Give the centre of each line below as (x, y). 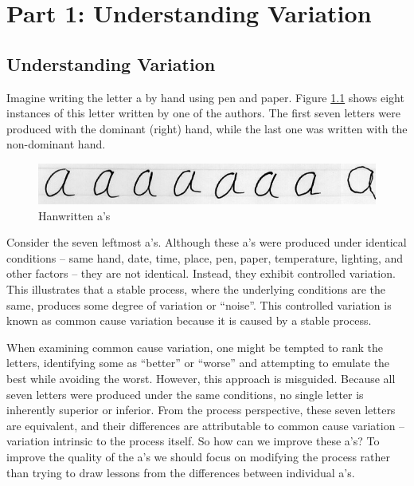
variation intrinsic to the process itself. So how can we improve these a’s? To (193, 441)
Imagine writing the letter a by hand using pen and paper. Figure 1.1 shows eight (205, 97)
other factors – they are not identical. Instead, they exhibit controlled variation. (201, 273)
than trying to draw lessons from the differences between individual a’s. (181, 472)
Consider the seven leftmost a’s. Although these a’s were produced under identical (207, 242)
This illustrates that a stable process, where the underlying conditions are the (196, 289)
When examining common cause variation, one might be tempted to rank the (195, 347)
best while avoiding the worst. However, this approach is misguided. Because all (201, 378)
